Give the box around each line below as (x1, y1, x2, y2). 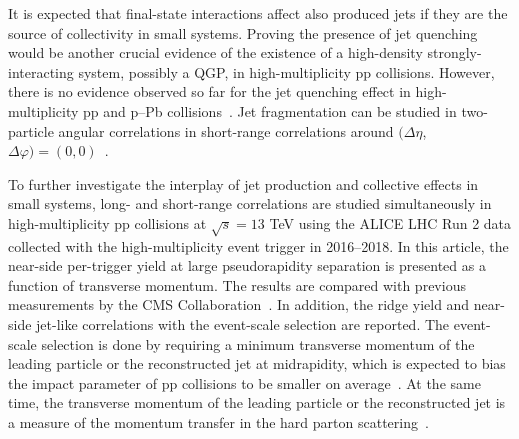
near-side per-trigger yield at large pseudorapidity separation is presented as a (8, 255, 486, 276)
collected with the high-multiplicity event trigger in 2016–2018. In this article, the (8, 235, 509, 256)
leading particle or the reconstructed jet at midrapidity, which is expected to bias (8, 353, 506, 374)
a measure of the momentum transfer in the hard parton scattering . (8, 412, 429, 433)
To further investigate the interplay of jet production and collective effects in (8, 173, 479, 194)
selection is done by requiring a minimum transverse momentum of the (41, 333, 475, 354)
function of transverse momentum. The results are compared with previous (8, 274, 466, 295)
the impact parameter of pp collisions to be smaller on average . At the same (8, 372, 481, 393)
